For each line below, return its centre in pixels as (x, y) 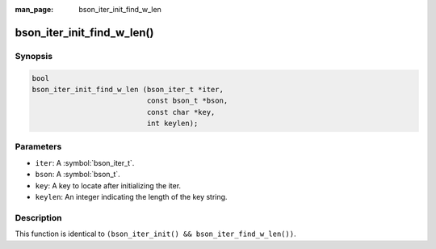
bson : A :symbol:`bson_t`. (78, 175)
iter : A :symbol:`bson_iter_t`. (85, 162)
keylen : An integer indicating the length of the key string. (131, 197)
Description (38, 217)
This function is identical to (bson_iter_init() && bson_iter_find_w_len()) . (155, 234)
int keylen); (172, 124)
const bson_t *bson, (187, 101)
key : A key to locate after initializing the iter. (108, 185)
